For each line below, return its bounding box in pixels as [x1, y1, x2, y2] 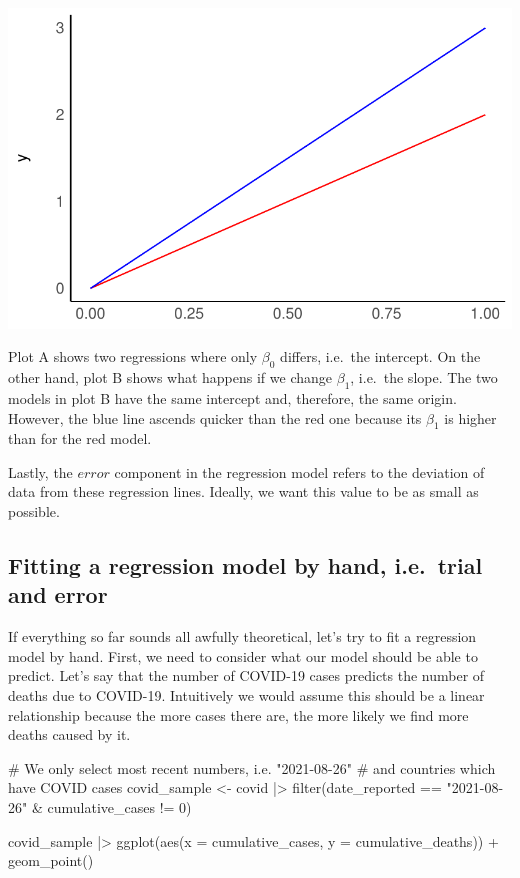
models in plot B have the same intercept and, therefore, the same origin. [8, 387, 457, 408]
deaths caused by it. [8, 724, 131, 745]
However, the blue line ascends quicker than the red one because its [8, 407, 422, 428]
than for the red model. [8, 428, 152, 449]
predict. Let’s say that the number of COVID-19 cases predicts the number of [8, 665, 485, 686]
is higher [444, 407, 497, 428]
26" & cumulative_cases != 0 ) [8, 797, 192, 818]
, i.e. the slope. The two [350, 367, 498, 388]
